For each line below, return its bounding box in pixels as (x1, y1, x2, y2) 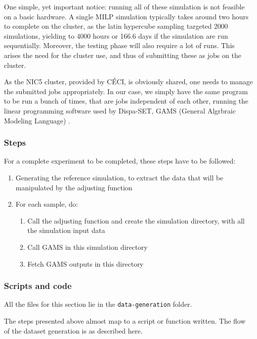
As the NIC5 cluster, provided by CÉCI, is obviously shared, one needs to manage (4, 76, 253, 87)
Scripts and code (4, 280, 72, 292)
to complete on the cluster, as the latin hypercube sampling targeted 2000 (4, 21, 228, 31)
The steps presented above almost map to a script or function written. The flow (4, 315, 246, 326)
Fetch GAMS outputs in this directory (27, 258, 144, 269)
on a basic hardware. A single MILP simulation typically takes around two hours (4, 11, 249, 21)
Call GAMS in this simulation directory (27, 241, 148, 252)
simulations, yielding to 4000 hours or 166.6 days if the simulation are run (4, 30, 228, 41)
